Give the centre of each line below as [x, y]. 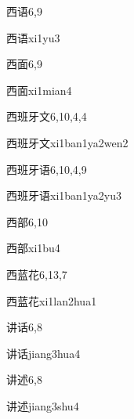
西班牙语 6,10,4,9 [47, 169]
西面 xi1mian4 [39, 90]
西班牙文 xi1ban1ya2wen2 [67, 142]
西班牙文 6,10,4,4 [47, 116]
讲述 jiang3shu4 [43, 405]
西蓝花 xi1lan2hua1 [52, 300]
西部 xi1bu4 [33, 248]
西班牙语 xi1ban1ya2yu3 [64, 195]
